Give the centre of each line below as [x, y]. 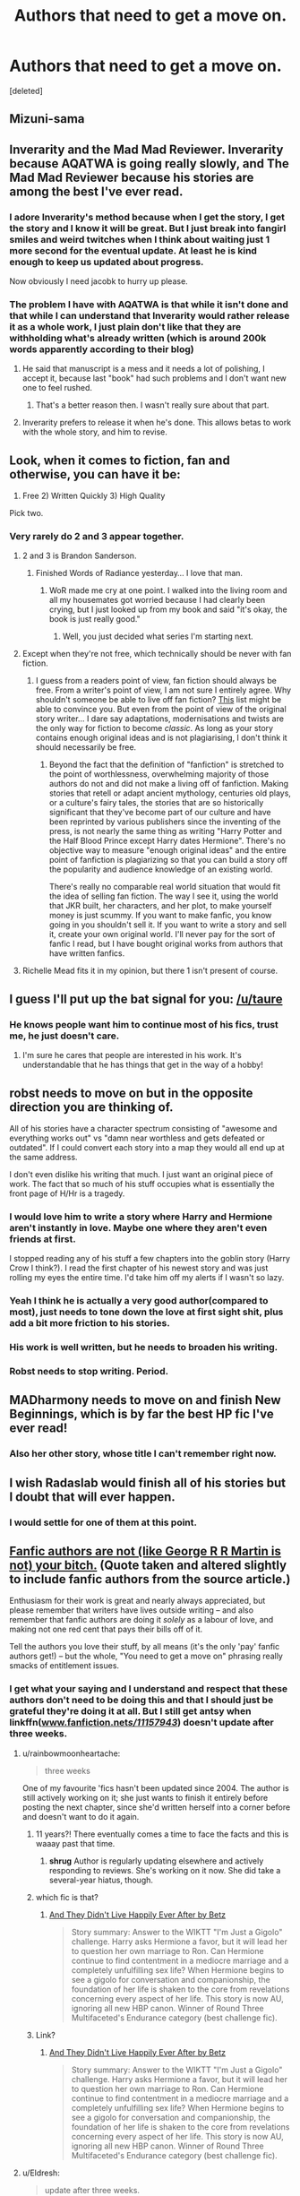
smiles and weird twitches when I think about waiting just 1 [140, 239]
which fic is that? [67, 1897]
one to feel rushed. [57, 388]
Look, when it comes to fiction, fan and [120, 460]
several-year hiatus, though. [101, 1880]
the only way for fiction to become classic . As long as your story [154, 728]
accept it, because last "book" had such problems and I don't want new [154, 378]
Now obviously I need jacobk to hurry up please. [99, 281]
